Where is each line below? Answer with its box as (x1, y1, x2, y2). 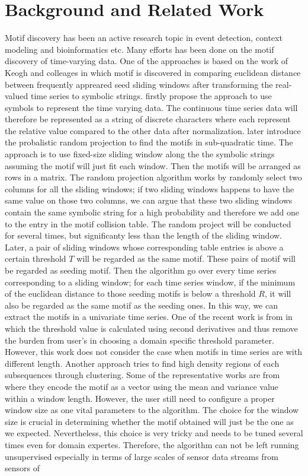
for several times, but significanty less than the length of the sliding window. (5, 229, 282, 242)
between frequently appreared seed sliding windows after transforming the (5, 78, 273, 90)
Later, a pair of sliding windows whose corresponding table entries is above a (5, 240, 284, 253)
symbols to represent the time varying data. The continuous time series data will (5, 101, 298, 113)
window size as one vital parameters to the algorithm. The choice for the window (5, 404, 299, 416)
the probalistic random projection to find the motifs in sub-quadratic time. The (5, 136, 293, 148)
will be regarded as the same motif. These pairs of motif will (76, 252, 296, 265)
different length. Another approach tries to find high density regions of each (5, 357, 280, 369)
